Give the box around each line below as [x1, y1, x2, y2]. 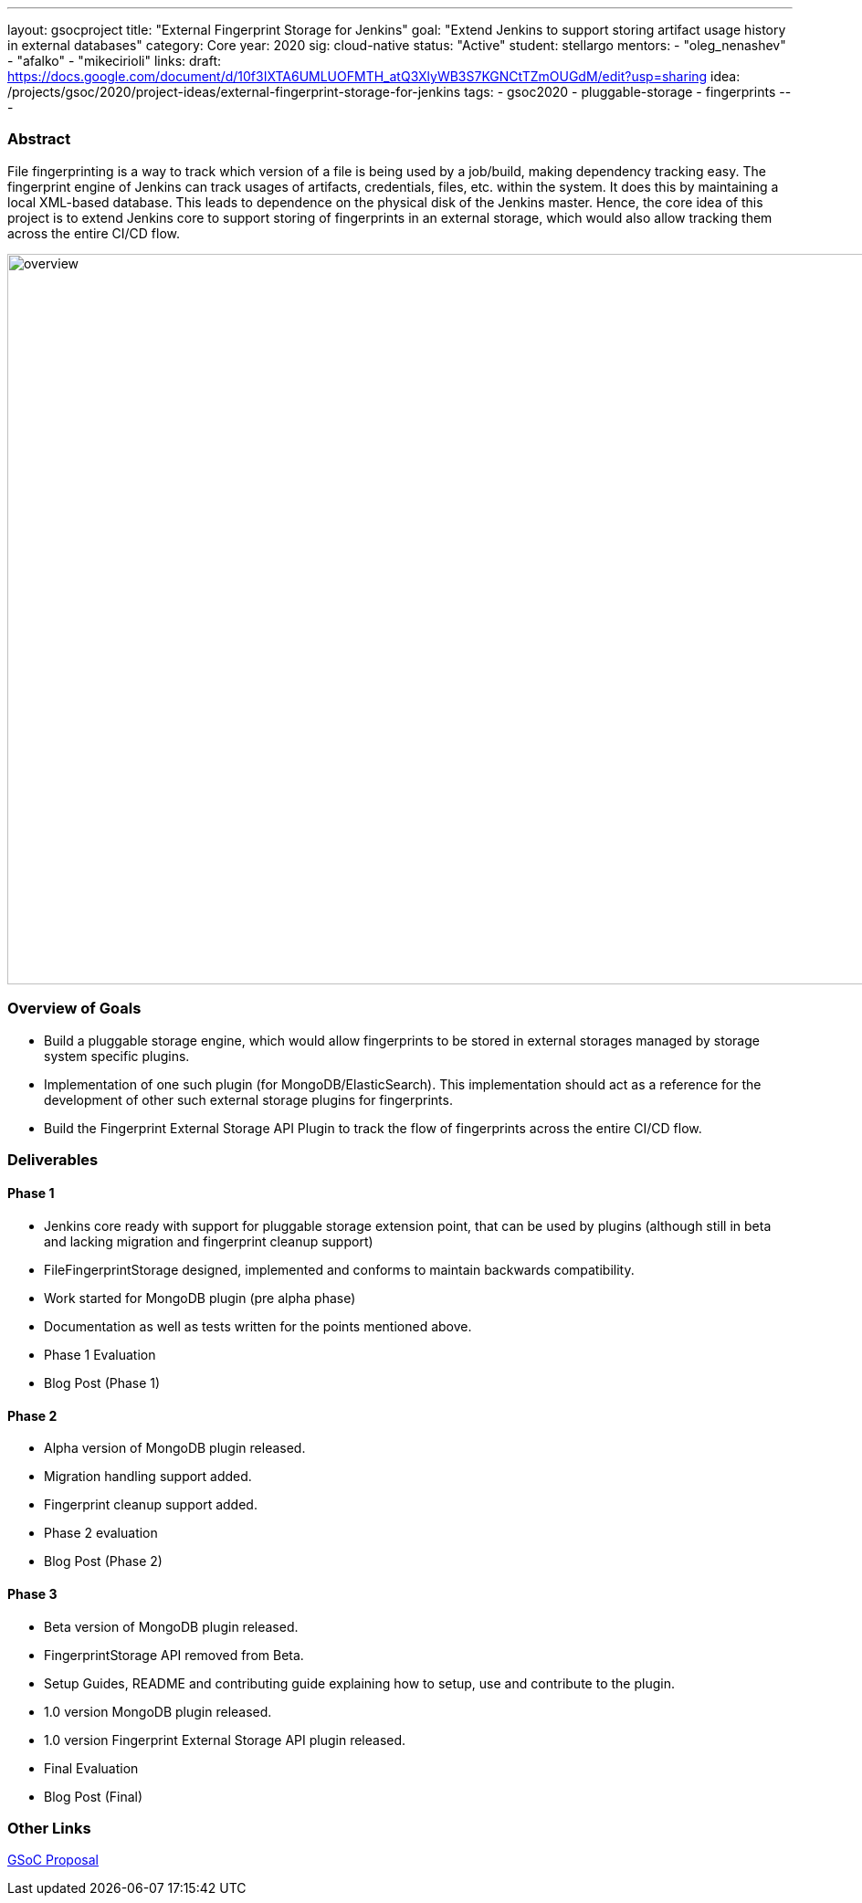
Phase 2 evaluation [44, 1525, 158, 1541]
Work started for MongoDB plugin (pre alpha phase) [44, 1290, 356, 1307]
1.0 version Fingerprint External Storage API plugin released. [44, 1731, 406, 1748]
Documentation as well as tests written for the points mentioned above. [44, 1319, 472, 1335]
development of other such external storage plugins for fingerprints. [44, 1091, 453, 1108]
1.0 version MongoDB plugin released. [44, 1703, 272, 1719]
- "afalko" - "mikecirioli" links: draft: [7, 53, 222, 68]
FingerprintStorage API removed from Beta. [44, 1646, 304, 1663]
